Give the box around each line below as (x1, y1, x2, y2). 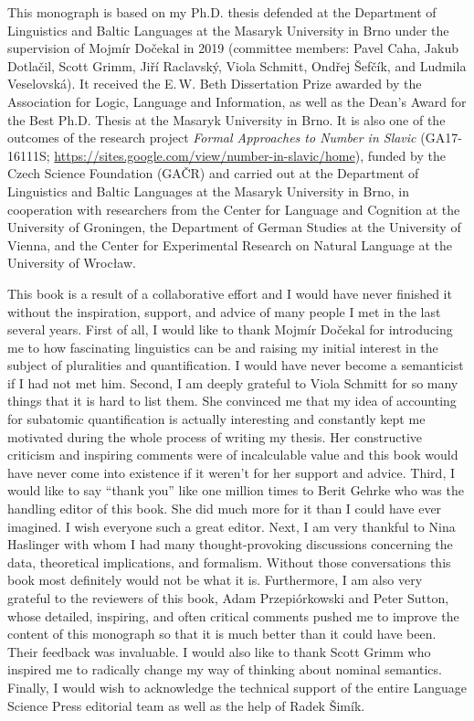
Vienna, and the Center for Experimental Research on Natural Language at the (7, 235, 452, 254)
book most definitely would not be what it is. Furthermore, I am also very (7, 570, 423, 589)
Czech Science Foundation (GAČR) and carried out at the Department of (7, 164, 419, 183)
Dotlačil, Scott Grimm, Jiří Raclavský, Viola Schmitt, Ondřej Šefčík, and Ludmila (7, 56, 467, 75)
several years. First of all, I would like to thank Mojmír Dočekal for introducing (7, 320, 453, 339)
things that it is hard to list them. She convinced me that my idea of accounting (7, 391, 457, 410)
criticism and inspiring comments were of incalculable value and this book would (7, 445, 458, 464)
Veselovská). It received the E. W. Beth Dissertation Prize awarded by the (7, 74, 422, 93)
